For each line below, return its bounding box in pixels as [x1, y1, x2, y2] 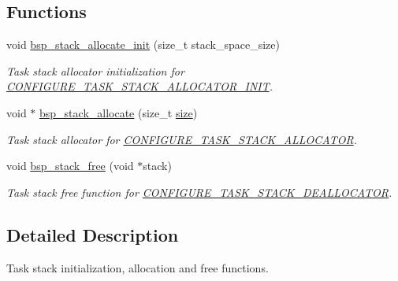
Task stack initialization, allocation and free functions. [6, 259, 269, 275]
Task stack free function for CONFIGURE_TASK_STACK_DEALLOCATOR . [6, 183, 392, 200]
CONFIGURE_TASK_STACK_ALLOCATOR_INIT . [6, 78, 273, 94]
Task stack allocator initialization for [6, 62, 184, 79]
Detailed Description [6, 222, 179, 246]
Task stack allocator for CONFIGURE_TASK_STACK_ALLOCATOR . [6, 131, 357, 147]
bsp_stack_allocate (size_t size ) [39, 104, 198, 120]
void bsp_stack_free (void [6, 157, 134, 174]
